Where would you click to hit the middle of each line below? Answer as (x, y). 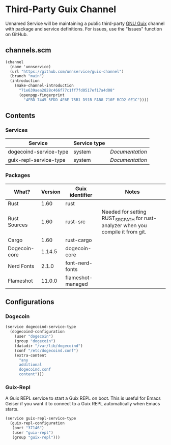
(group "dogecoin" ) (35, 341)
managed (77, 284)
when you (135, 225)
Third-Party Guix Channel (61, 9)
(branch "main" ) (27, 76)
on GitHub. (17, 34)
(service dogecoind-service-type (41, 327)
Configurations (30, 302)
